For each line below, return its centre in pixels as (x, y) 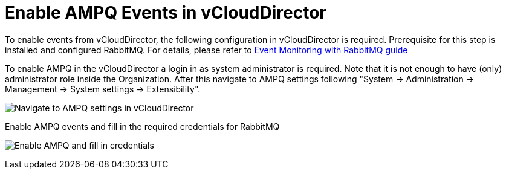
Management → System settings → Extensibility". (103, 89)
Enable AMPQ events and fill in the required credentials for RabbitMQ (142, 126)
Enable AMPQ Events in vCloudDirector (166, 13)
